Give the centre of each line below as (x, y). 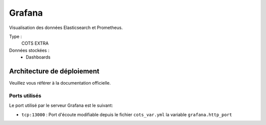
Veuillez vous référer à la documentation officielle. (60, 83)
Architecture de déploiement (54, 71)
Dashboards (38, 57)
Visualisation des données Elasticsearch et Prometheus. (66, 28)
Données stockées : (29, 50)
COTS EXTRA (35, 43)
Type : (16, 36)
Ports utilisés (25, 95)
